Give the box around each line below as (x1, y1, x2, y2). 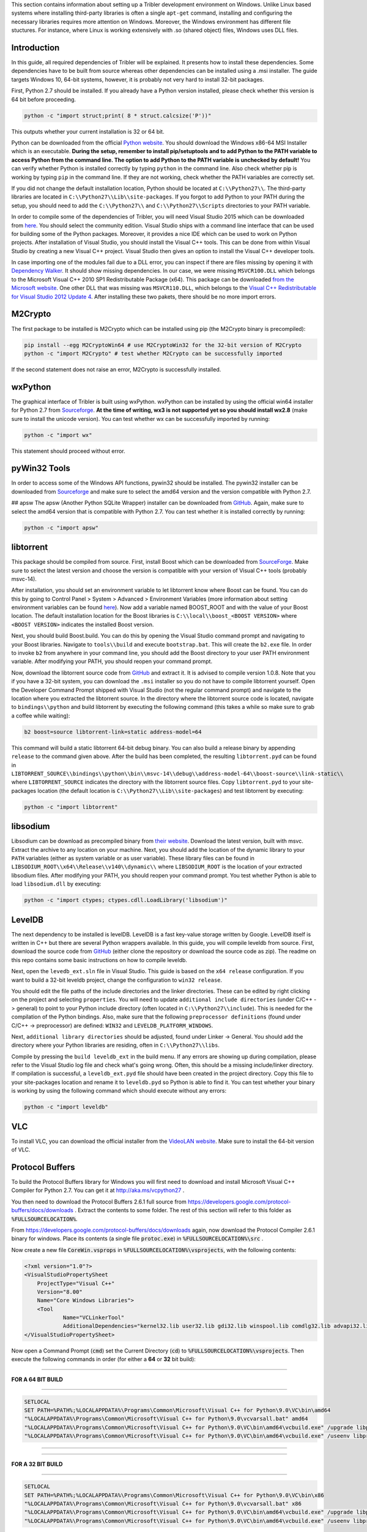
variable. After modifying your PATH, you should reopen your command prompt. (11, 658, 213, 665)
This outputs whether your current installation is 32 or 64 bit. (11, 127, 165, 135)
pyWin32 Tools (11, 463, 70, 474)
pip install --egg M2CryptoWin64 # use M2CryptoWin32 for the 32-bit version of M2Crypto (24, 341, 302, 349)
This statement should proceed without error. (11, 447, 125, 455)
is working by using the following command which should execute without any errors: (11, 1087, 227, 1094)
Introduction (11, 42, 60, 53)
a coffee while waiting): (11, 711, 70, 719)
